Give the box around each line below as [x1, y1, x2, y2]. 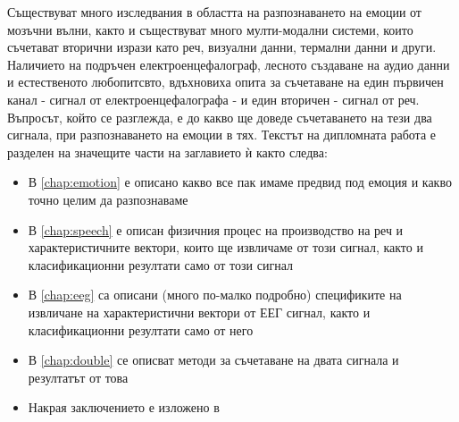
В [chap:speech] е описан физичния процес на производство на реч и [28, 220, 404, 239]
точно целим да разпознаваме [28, 190, 188, 208]
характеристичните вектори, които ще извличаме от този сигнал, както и [28, 238, 423, 257]
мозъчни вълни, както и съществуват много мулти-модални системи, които [7, 20, 413, 38]
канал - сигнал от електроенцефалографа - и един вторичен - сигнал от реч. [7, 89, 420, 108]
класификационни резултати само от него [28, 320, 254, 339]
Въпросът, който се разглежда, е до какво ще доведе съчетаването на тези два [7, 107, 432, 126]
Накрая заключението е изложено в [28, 398, 220, 417]
